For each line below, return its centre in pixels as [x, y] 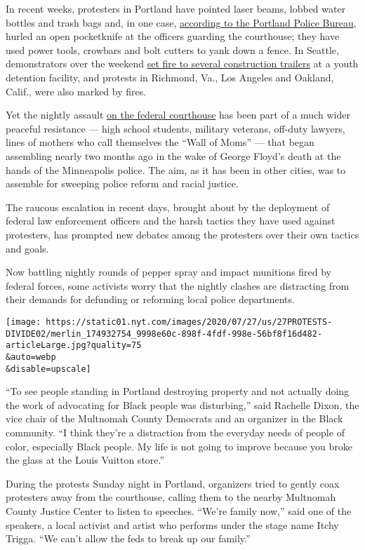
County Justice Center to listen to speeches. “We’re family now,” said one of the [179, 510]
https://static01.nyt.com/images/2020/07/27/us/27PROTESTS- [189, 322]
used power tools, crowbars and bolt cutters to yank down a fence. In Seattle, [172, 49]
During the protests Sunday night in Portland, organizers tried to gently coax [173, 483]
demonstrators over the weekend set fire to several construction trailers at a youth [182, 63]
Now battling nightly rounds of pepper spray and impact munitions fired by [169, 272]
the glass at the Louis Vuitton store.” [85, 460]
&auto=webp [31, 357]
